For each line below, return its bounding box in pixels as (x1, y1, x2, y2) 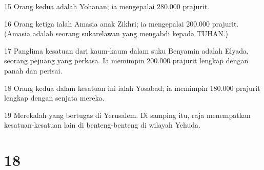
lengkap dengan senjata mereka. (4, 92, 105, 103)
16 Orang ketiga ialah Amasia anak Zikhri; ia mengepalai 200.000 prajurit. (4, 18, 239, 29)
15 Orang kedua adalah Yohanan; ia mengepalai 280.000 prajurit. (4, 1, 209, 11)
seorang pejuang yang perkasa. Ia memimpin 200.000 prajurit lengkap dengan (4, 55, 249, 66)
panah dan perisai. (4, 65, 63, 76)
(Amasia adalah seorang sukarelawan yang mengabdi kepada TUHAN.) (4, 28, 229, 39)
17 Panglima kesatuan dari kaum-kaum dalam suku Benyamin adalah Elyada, (4, 45, 249, 56)
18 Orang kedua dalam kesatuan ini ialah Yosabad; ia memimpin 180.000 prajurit (4, 82, 260, 93)
